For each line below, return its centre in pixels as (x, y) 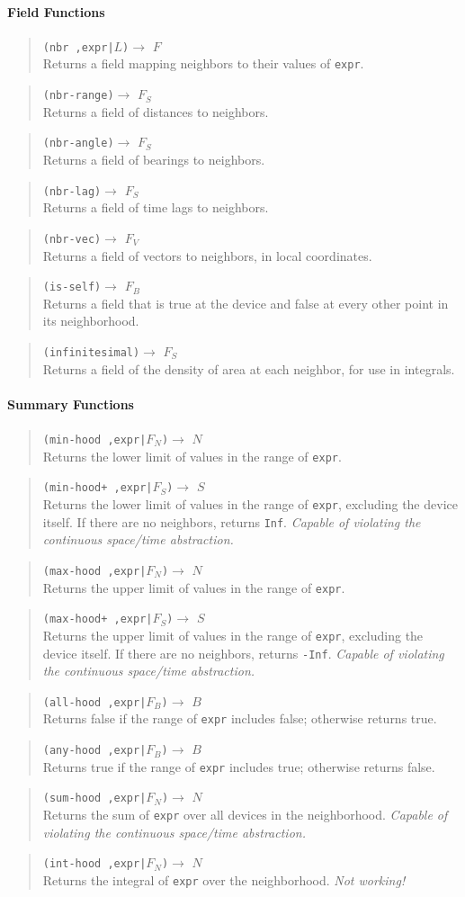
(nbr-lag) (72, 191)
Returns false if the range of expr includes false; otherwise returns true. (240, 718)
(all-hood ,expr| (94, 702)
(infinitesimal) (91, 352)
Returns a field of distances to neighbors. (156, 111)
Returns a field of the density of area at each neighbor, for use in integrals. (249, 368)
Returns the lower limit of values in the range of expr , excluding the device (250, 503)
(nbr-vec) (72, 239)
